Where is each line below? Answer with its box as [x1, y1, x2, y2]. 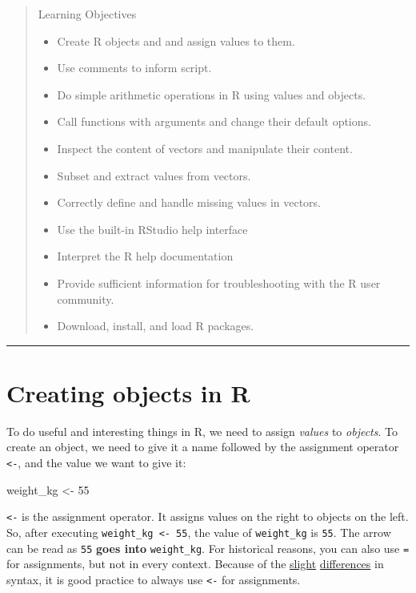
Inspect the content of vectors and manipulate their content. [57, 139, 353, 156]
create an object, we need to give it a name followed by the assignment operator [6, 438, 399, 455]
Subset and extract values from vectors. [57, 167, 251, 184]
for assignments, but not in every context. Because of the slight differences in [6, 555, 384, 572]
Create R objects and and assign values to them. [57, 32, 295, 49]
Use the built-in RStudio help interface [57, 220, 248, 237]
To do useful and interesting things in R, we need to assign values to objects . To [6, 422, 398, 439]
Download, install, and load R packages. [57, 317, 254, 334]
